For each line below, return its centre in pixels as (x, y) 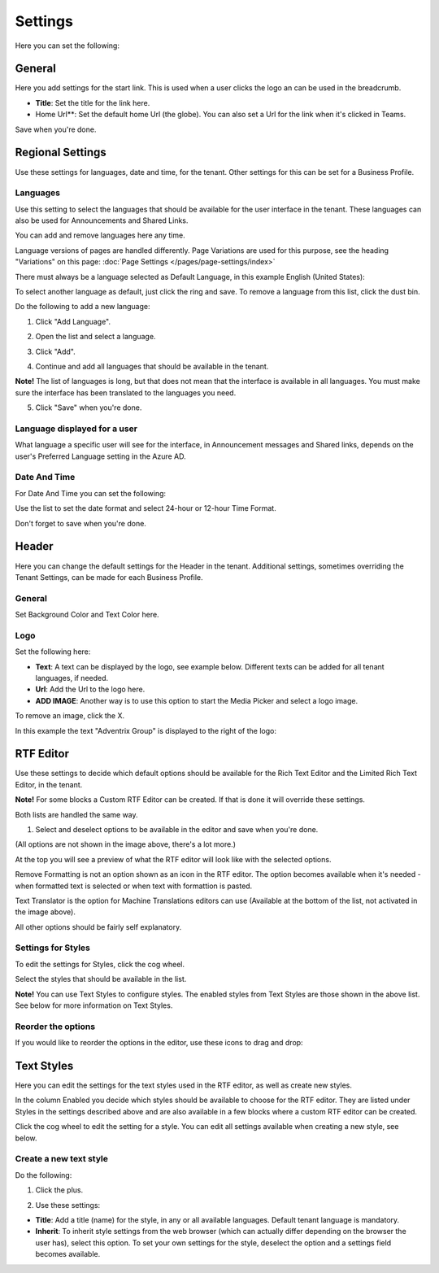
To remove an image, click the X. (70, 716)
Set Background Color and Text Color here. (87, 615)
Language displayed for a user (76, 429)
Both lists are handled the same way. (76, 814)
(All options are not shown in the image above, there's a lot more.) (125, 844)
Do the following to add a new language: (83, 307)
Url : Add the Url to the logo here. (90, 689)
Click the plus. (59, 1190)
